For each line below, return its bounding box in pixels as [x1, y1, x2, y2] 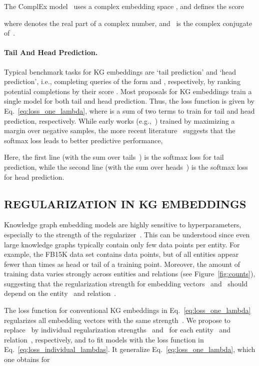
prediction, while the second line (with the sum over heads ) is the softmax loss [4, 161, 248, 172]
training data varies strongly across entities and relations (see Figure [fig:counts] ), [4, 268, 255, 279]
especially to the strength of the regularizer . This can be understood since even [4, 229, 250, 239]
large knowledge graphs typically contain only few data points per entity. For [4, 239, 240, 249]
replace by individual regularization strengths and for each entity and [4, 324, 231, 335]
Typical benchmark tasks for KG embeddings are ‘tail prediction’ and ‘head [4, 66, 236, 77]
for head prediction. [4, 171, 64, 182]
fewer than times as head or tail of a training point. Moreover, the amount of [4, 258, 240, 269]
